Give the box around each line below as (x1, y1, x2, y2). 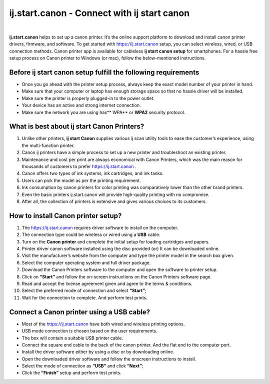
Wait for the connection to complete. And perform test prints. (21, 294, 147, 300)
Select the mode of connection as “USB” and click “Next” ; (21, 363, 143, 369)
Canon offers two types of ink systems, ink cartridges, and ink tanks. (21, 170, 163, 176)
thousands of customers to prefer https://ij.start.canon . (21, 163, 136, 169)
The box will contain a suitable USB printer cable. (21, 335, 123, 341)
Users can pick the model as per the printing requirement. (21, 177, 141, 183)
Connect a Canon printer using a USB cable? (9, 307, 150, 316)
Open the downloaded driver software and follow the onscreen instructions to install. (21, 355, 196, 362)
